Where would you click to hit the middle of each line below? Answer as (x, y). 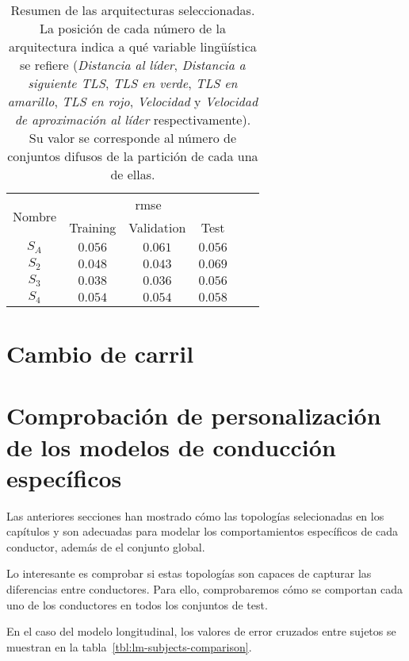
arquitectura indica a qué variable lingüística (133, 46)
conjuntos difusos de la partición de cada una (133, 156)
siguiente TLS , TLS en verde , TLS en (133, 83)
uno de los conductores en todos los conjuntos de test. (137, 604)
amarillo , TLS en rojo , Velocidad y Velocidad (133, 101)
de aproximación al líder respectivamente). (133, 119)
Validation (157, 227)
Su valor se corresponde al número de (133, 138)
